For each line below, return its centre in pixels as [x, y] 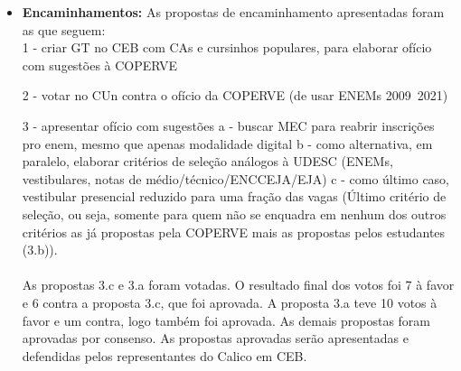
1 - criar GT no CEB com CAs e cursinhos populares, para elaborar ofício [227, 47]
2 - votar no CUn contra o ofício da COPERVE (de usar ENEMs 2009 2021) [235, 95]
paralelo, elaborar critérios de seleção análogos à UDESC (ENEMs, [207, 161]
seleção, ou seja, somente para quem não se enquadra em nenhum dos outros [234, 213]
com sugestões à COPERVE [100, 65]
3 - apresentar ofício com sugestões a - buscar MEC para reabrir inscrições [228, 125]
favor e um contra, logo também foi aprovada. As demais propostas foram [226, 320]
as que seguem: [64, 29]
